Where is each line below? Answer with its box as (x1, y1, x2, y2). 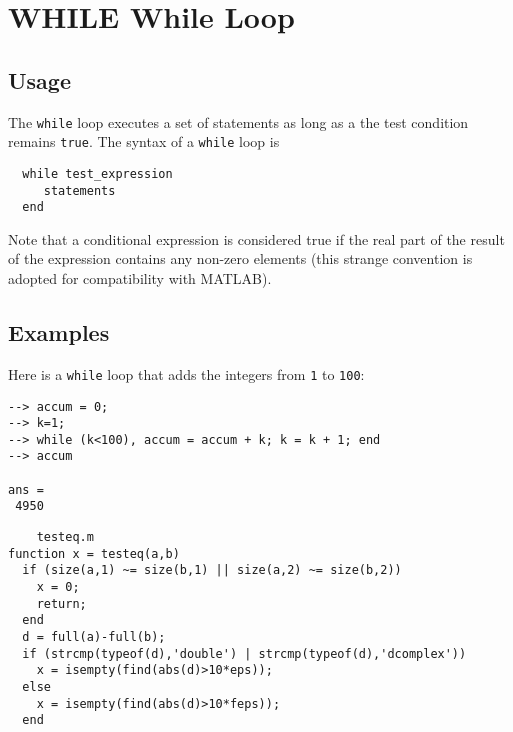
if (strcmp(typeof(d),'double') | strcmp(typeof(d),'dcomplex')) (22, 646, 467, 661)
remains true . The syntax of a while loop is (8, 131, 280, 152)
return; (36, 596, 87, 611)
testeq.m (36, 530, 94, 545)
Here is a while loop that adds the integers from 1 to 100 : (8, 363, 365, 384)
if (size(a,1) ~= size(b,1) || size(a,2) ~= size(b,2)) (22, 563, 402, 578)
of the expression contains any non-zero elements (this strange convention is (8, 248, 473, 269)
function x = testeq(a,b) (8, 546, 180, 561)
